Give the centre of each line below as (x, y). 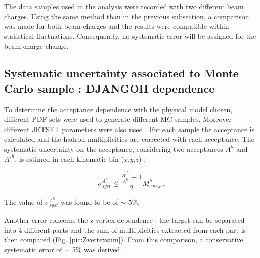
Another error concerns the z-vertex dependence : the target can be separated (124, 220)
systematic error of (33, 250)
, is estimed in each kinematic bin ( (69, 159)
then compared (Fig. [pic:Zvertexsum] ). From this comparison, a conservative (124, 240)
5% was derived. (97, 250)
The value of (24, 202)
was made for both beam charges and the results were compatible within (117, 26)
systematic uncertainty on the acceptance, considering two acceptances (114, 148)
